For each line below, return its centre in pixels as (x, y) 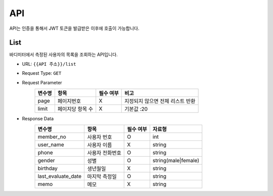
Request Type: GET (42, 73)
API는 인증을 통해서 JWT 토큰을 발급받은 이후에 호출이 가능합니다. (74, 28)
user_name (51, 145)
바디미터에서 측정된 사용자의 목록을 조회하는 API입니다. (64, 55)
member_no (52, 137)
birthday (48, 168)
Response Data (38, 119)
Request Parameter (42, 82)
